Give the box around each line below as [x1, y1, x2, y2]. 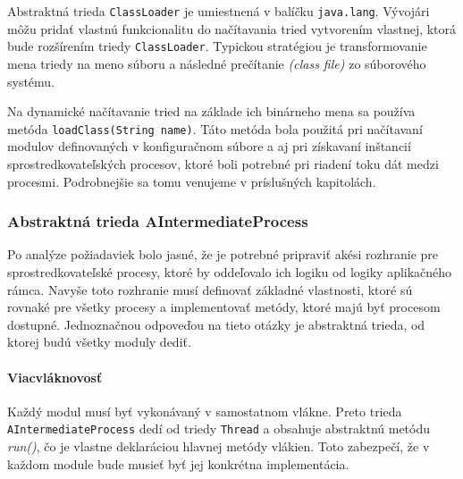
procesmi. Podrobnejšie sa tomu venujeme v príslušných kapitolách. [7, 172, 376, 190]
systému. [7, 71, 55, 90]
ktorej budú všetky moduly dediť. [7, 332, 191, 351]
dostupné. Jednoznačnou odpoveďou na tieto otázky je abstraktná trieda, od [7, 315, 425, 333]
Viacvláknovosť [7, 367, 103, 386]
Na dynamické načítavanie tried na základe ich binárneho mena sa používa [7, 102, 416, 121]
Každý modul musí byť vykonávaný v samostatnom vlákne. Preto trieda [7, 401, 402, 420]
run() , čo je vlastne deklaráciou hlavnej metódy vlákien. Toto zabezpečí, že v [7, 436, 430, 455]
